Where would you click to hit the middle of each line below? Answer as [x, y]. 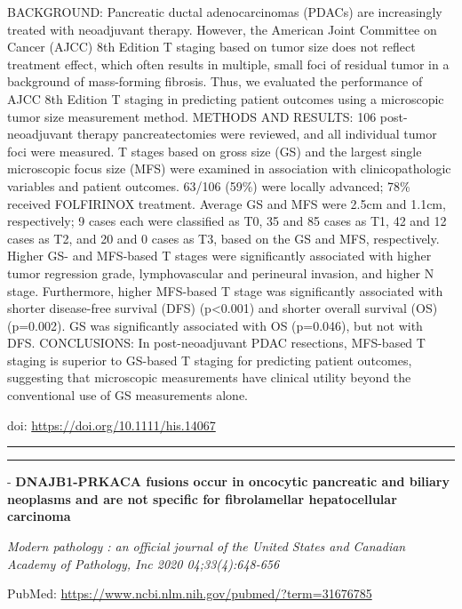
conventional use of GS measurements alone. [128, 395]
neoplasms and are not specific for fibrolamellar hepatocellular [202, 498]
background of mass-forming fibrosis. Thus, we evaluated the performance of [215, 81]
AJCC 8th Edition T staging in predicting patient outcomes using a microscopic [226, 98]
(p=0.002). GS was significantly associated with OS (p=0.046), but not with [215, 325]
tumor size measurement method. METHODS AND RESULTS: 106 [192, 116]
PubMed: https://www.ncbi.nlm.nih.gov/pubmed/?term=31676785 [190, 593]
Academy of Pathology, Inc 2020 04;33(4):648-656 [143, 563]
